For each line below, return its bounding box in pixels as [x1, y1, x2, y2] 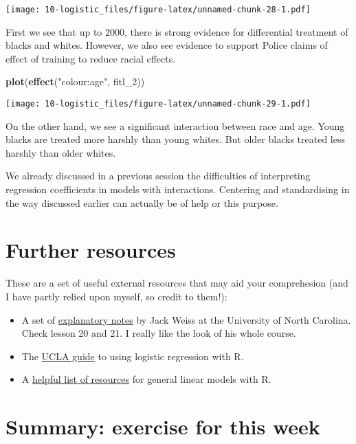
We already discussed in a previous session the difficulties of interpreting [5, 168, 311, 183]
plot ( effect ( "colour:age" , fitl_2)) [5, 74, 145, 89]
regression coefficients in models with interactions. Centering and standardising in [5, 182, 350, 197]
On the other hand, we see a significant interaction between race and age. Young [5, 118, 345, 133]
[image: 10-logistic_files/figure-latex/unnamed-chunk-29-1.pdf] [5, 99, 311, 109]
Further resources [5, 236, 176, 264]
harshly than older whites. [5, 145, 116, 159]
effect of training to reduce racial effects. [5, 51, 176, 65]
